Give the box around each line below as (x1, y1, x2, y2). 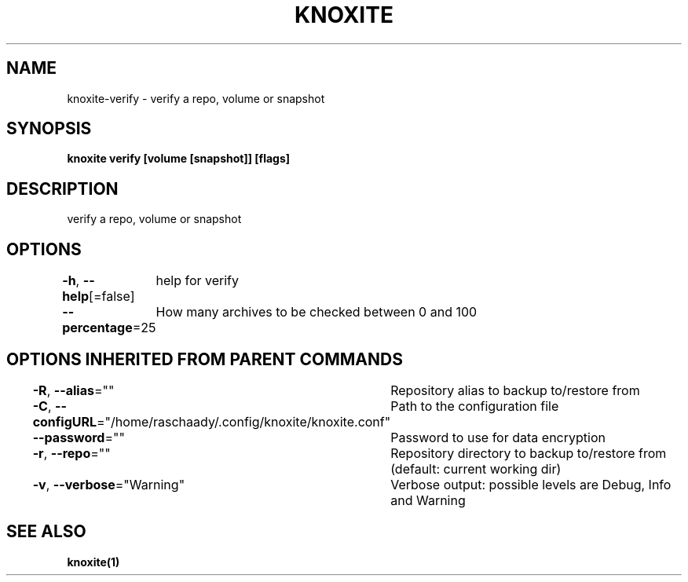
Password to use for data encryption (390, 429, 606, 445)
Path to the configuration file (390, 397, 559, 414)
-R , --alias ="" (32, 382, 115, 398)
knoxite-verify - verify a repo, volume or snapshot (67, 91, 325, 105)
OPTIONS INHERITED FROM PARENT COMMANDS (6, 349, 403, 369)
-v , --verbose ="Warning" (32, 476, 185, 492)
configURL (32, 413, 97, 430)
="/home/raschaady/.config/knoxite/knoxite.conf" (97, 413, 391, 430)
